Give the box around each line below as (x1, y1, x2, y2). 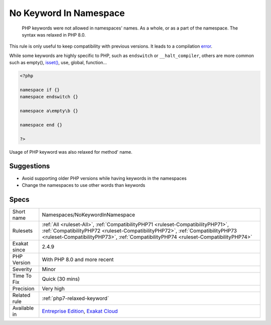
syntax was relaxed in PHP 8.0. (22, 32, 86, 38)
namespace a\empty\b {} (20, 108, 79, 114)
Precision (12, 285, 35, 292)
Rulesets (12, 227, 33, 234)
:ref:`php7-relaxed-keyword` (42, 294, 109, 301)
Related (12, 291, 31, 298)
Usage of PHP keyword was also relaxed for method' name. (9, 149, 132, 155)
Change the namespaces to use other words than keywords (22, 182, 146, 188)
